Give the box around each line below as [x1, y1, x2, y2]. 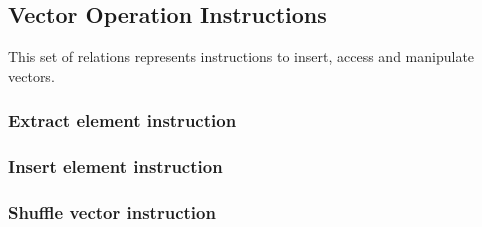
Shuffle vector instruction [8, 200, 216, 224]
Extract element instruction [8, 108, 237, 133]
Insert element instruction [8, 154, 223, 179]
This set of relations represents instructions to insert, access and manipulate [8, 46, 475, 67]
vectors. [8, 65, 55, 86]
